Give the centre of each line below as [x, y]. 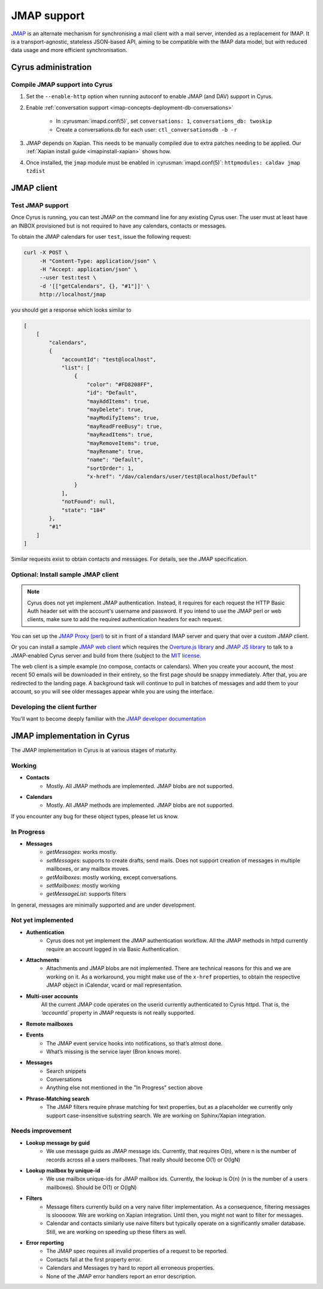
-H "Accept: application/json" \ [88, 269]
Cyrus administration [51, 67]
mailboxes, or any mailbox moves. [88, 869]
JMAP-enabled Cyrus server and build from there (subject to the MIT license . [106, 655]
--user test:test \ [68, 278]
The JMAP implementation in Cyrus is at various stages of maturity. [94, 750]
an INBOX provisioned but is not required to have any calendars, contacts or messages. [119, 226]
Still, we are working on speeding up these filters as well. [116, 1232]
